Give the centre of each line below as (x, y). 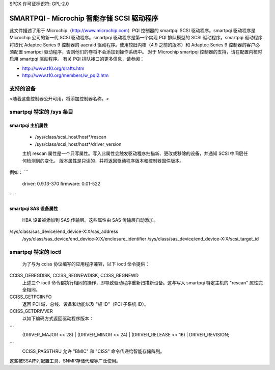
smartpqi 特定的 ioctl (36, 252)
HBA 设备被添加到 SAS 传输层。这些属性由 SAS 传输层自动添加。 (90, 220)
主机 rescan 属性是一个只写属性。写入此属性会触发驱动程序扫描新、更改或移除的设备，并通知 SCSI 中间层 (133, 153)
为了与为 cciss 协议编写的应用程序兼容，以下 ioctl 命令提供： (86, 264)
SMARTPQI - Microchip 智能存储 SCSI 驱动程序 (84, 18)
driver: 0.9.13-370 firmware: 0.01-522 (61, 184)
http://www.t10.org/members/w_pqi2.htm (65, 75)
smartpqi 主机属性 (29, 125)
